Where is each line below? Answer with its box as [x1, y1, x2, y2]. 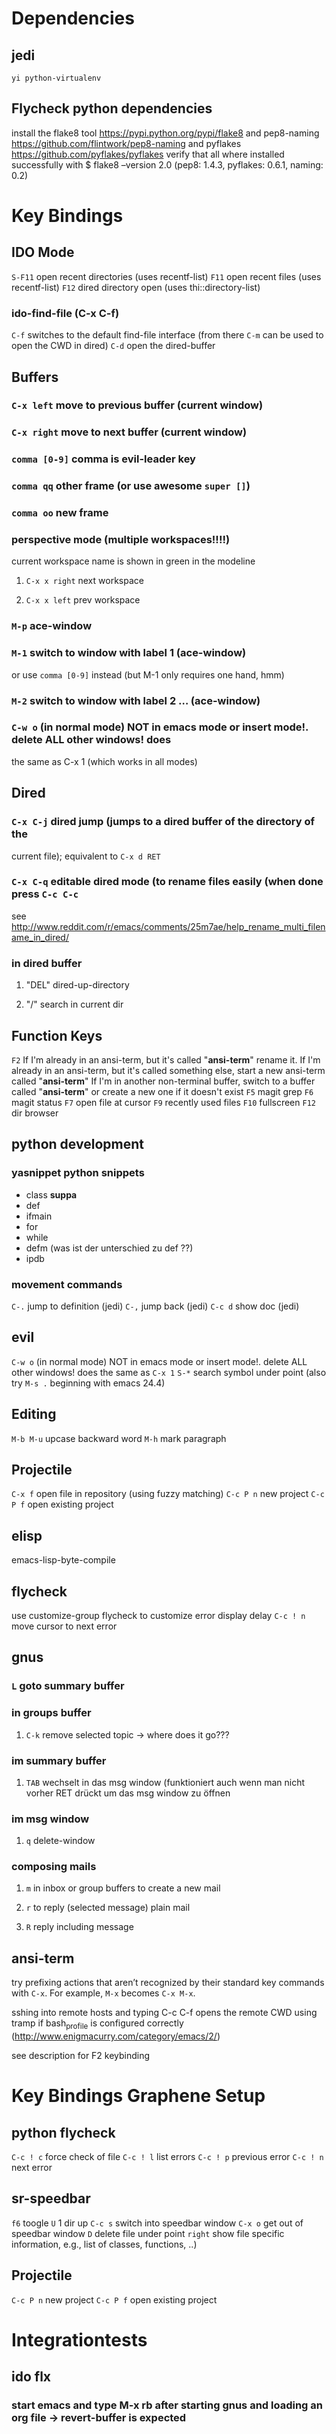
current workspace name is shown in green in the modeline [11, 555, 256, 567]
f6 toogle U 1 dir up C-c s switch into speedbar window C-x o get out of [11, 2217, 304, 2229]
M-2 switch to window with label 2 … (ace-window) [11, 693, 261, 707]
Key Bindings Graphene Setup [11, 2085, 266, 2107]
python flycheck [11, 2124, 116, 2141]
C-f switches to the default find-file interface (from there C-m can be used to [11, 329, 324, 341]
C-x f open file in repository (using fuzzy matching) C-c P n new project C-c [11, 1488, 325, 1500]
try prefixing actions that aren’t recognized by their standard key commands [11, 1977, 325, 1989]
